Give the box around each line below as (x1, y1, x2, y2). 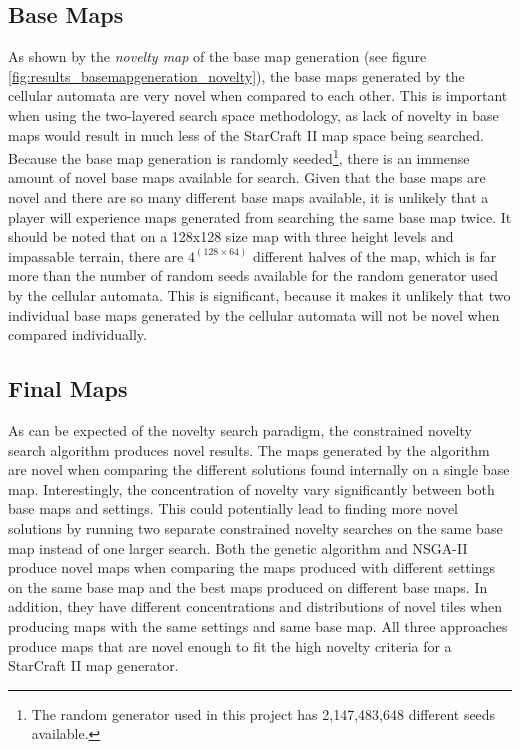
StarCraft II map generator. (8, 655, 179, 676)
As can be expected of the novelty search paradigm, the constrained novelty (8, 419, 472, 440)
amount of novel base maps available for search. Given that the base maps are (8, 167, 486, 188)
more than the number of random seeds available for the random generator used (8, 265, 499, 286)
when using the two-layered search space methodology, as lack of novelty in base (8, 104, 499, 125)
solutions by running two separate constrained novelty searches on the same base (8, 517, 503, 538)
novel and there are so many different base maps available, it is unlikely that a (8, 187, 489, 208)
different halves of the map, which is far (252, 245, 497, 266)
